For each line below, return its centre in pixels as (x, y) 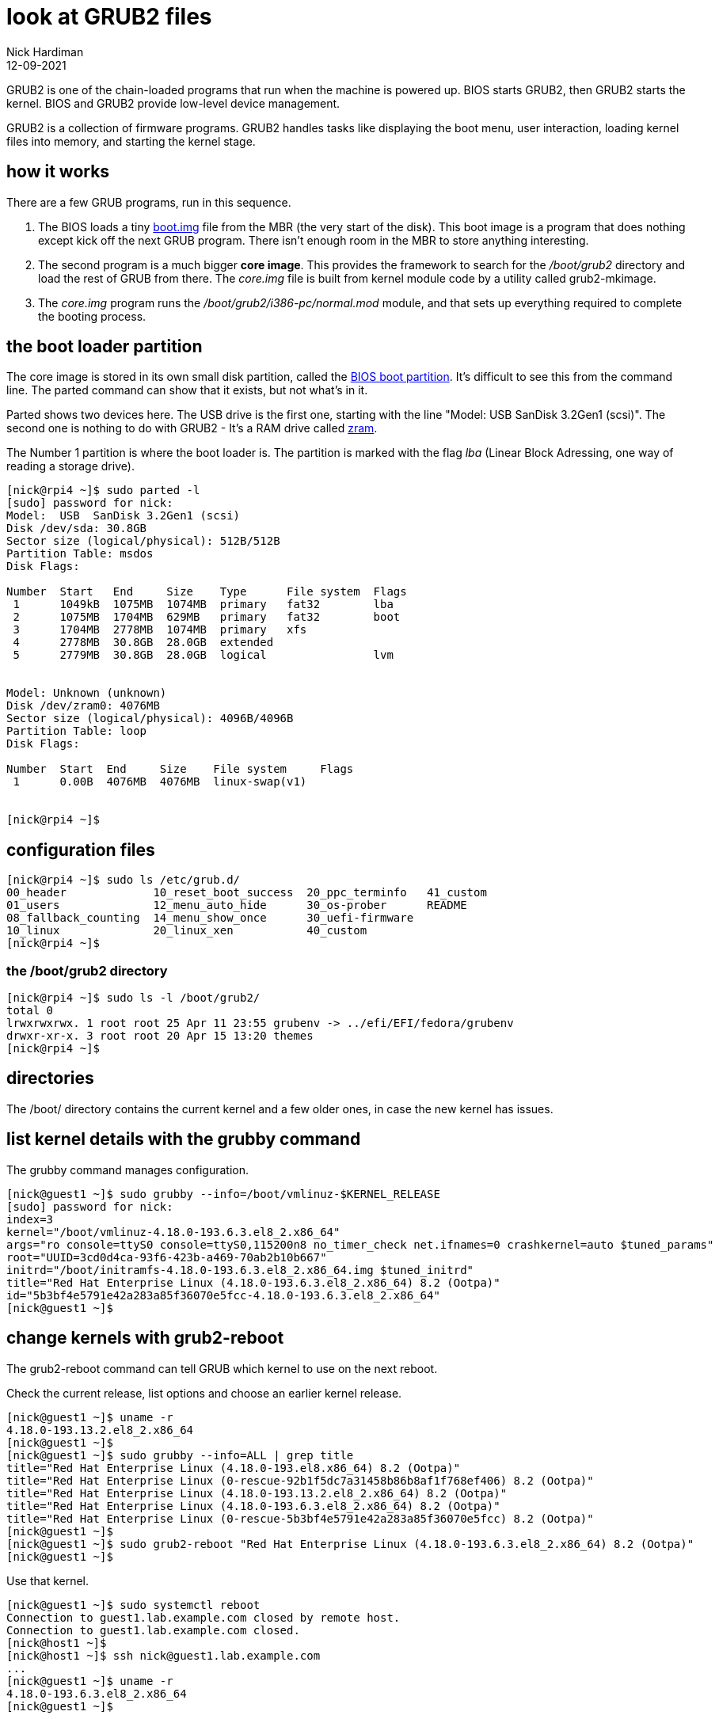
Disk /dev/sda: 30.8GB (77, 529)
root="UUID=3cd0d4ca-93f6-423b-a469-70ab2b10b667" (167, 1257)
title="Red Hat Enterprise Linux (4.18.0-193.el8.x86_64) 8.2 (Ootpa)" (234, 1468)
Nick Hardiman (45, 51)
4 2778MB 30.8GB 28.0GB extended (143, 643)
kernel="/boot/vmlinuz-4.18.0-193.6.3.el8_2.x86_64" (173, 1232)
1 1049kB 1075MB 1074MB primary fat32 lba (203, 605)
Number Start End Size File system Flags (180, 769)
